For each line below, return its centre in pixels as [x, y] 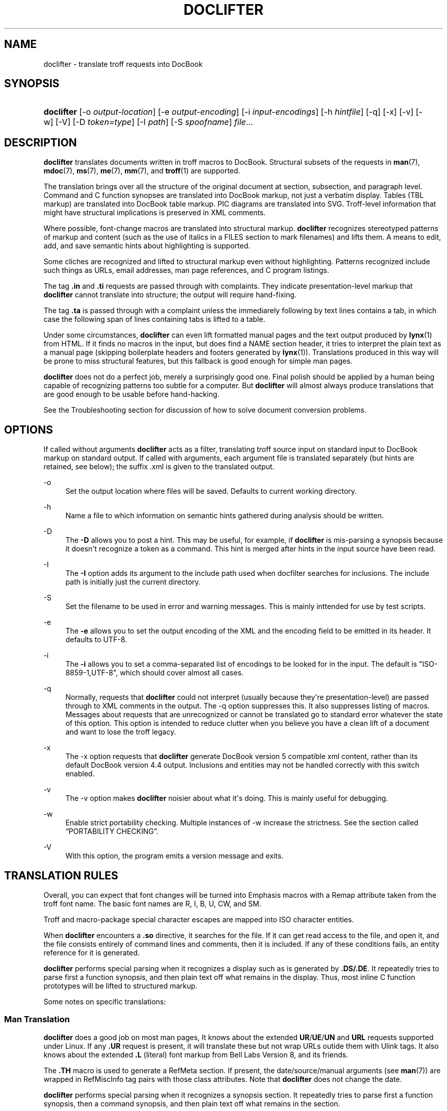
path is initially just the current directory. [133, 582]
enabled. [80, 774]
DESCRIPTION [41, 142]
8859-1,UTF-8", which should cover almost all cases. [155, 673]
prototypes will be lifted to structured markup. [120, 986]
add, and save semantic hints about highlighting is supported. [147, 246]
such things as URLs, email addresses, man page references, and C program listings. [186, 270]
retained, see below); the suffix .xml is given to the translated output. [159, 467]
